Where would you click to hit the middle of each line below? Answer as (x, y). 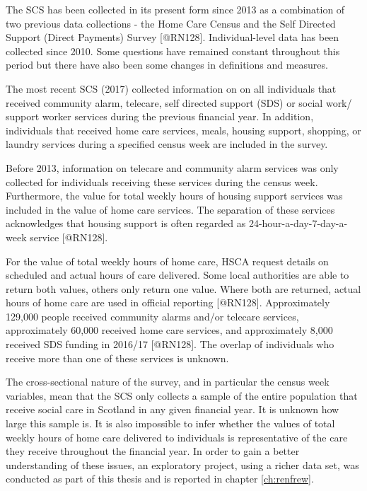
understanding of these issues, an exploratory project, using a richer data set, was (182, 464)
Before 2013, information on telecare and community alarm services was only (172, 167)
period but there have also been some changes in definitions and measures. (167, 65)
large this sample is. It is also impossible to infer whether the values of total (170, 423)
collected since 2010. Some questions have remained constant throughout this (173, 51)
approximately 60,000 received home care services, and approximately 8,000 (169, 330)
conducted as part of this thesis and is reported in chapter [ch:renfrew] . (160, 479)
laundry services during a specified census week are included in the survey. (167, 144)
